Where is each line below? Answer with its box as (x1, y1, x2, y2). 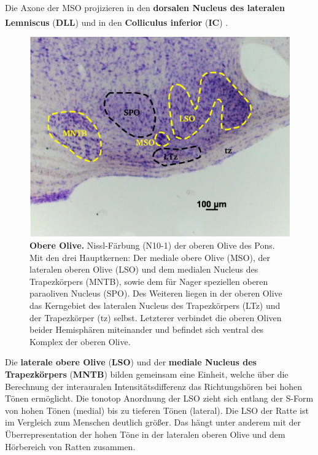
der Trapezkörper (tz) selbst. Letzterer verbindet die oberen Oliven (29, 311, 282, 324)
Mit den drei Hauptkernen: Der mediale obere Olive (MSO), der (29, 251, 271, 263)
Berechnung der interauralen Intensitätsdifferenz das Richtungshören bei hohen (5, 379, 302, 392)
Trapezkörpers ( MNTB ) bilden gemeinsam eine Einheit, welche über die (5, 368, 289, 380)
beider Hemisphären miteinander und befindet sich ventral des (29, 323, 264, 336)
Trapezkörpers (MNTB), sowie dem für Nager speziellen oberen (29, 274, 268, 287)
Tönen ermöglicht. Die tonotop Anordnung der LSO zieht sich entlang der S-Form (5, 392, 314, 405)
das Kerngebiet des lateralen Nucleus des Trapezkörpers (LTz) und (29, 299, 281, 312)
